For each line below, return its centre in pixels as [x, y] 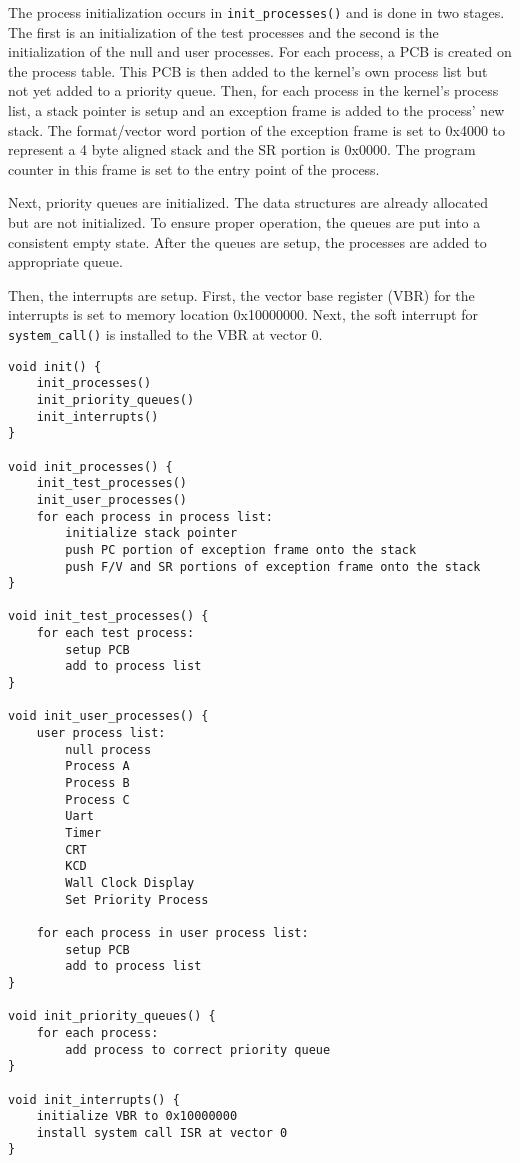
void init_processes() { [90, 466]
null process [108, 749]
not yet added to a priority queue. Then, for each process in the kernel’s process [253, 90]
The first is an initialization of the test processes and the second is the [223, 31]
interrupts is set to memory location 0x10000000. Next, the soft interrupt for [243, 314]
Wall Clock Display [130, 882]
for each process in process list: [154, 516]
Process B [97, 783]
